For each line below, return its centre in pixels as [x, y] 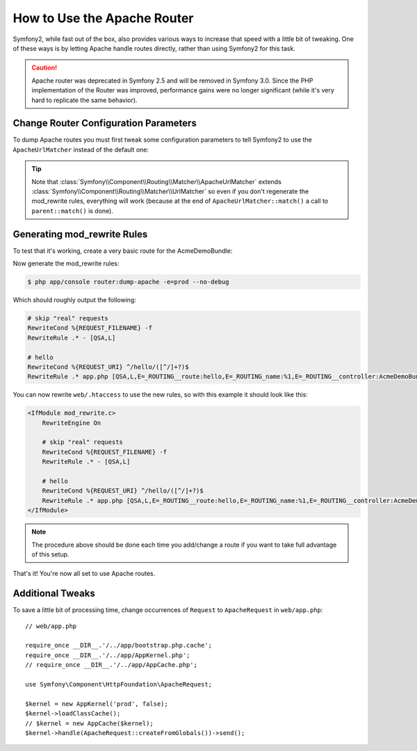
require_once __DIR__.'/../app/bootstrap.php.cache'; [118, 645]
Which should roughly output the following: [75, 300]
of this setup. [50, 554]
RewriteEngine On [72, 423]
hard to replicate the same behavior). [84, 100]
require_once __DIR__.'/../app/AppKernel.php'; [108, 655]
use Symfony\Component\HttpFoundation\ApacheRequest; [118, 685]
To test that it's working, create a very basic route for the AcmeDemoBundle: [123, 251]
